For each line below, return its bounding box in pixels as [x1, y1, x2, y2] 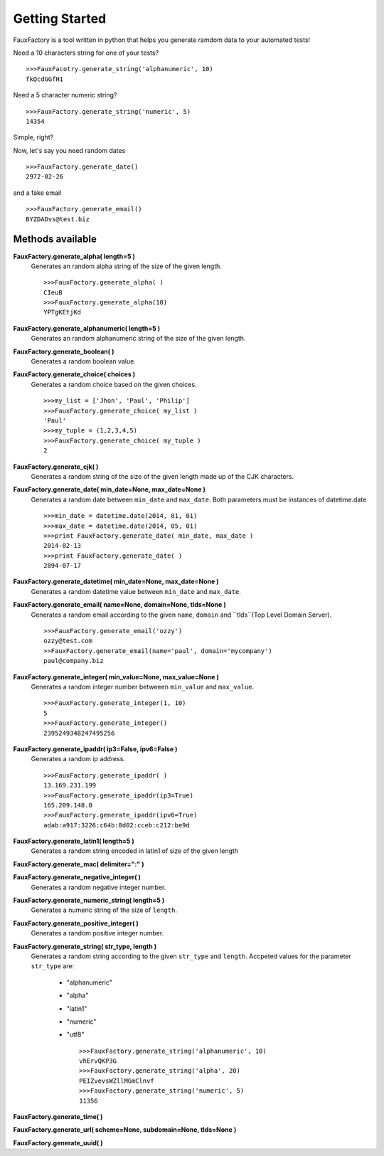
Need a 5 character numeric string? [13, 91, 117, 100]
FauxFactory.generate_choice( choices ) [13, 370, 136, 378]
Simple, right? [13, 133, 54, 142]
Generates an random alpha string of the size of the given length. [31, 262, 222, 270]
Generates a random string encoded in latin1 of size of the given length [31, 847, 238, 855]
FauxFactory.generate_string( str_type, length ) [13, 942, 156, 950]
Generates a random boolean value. [31, 357, 137, 366]
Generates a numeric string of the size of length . [31, 906, 178, 914]
